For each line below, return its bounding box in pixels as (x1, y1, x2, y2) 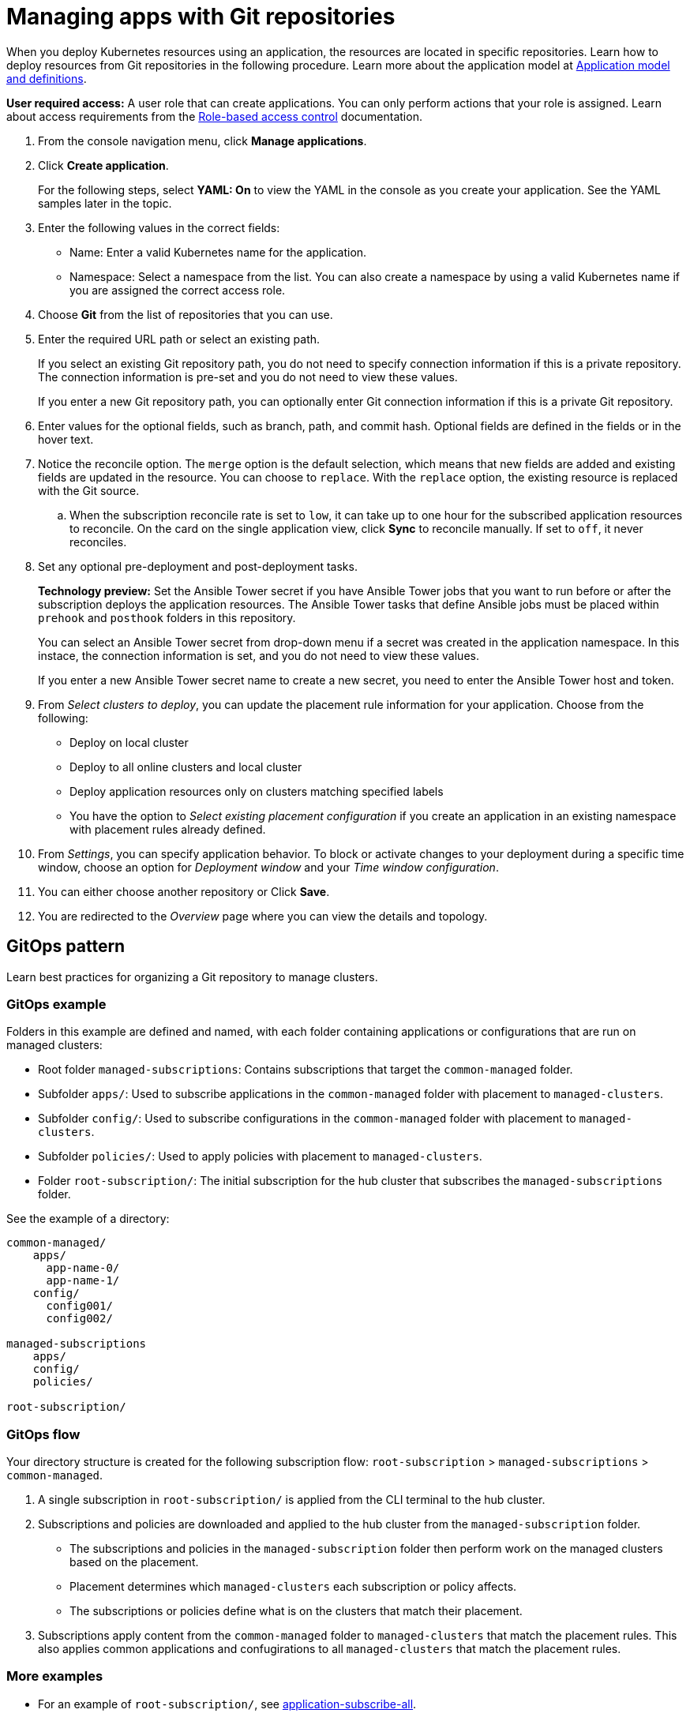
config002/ (46, 1312, 113, 1325)
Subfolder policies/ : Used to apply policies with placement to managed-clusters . (38, 1149, 482, 1164)
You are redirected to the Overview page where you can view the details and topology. (38, 909, 488, 923)
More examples (6, 1668, 103, 1685)
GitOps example (6, 995, 107, 1012)
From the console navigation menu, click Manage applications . (38, 133, 367, 148)
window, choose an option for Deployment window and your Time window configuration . (38, 860, 499, 874)
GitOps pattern (6, 936, 126, 957)
